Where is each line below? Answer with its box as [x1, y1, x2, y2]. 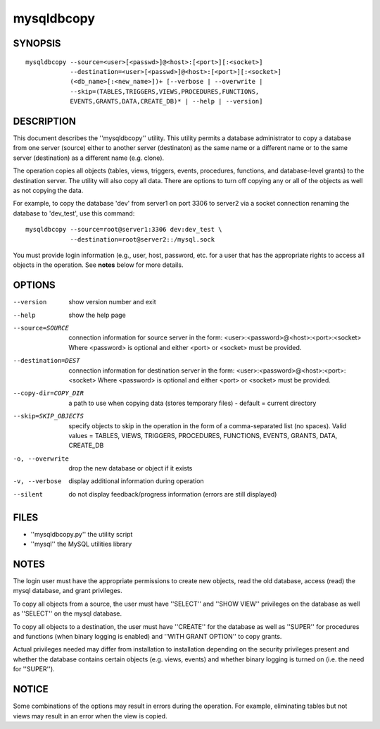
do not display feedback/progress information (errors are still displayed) [68, 490, 277, 498]
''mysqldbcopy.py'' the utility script [30, 530, 133, 538]
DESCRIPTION [13, 115, 77, 127]
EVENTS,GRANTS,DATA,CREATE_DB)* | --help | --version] [70, 97, 263, 106]
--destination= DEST [13, 356, 80, 365]
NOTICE [13, 683, 49, 695]
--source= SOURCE [13, 324, 70, 332]
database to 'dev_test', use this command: [13, 208, 135, 218]
